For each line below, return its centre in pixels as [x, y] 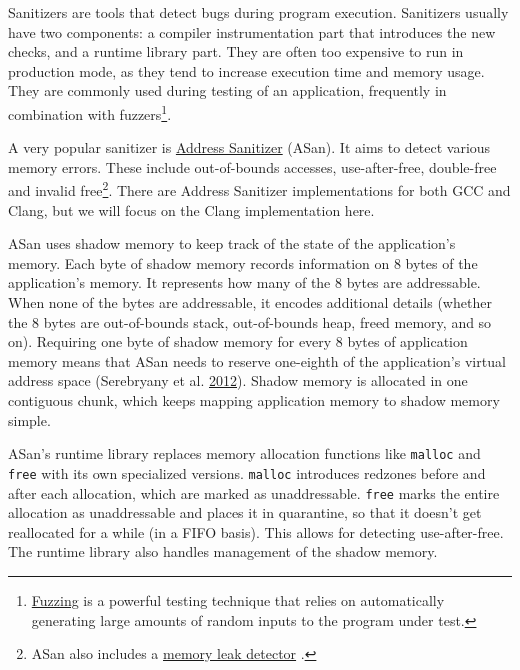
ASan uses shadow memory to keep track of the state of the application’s [232, 243]
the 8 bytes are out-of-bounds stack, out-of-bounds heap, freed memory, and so [250, 321]
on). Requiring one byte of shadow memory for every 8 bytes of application [238, 341]
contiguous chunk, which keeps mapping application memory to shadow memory [254, 400]
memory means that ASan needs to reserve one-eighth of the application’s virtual [257, 360]
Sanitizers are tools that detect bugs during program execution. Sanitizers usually [258, 12]
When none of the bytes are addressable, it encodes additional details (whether [250, 302]
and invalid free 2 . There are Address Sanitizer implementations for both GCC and [259, 189]
